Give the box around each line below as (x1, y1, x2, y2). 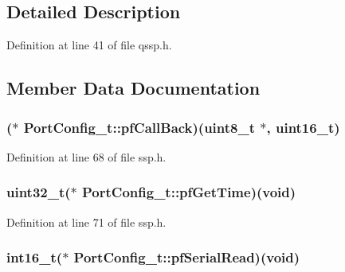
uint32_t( (6, 182, 71, 202)
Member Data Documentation (6, 76, 261, 100)
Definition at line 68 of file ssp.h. (6, 148, 167, 165)
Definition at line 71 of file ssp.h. (6, 213, 167, 230)
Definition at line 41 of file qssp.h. (6, 37, 172, 53)
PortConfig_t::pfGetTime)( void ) (82, 182, 296, 202)
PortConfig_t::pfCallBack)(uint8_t (23, 117, 256, 137)
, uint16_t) (266, 117, 340, 137)
